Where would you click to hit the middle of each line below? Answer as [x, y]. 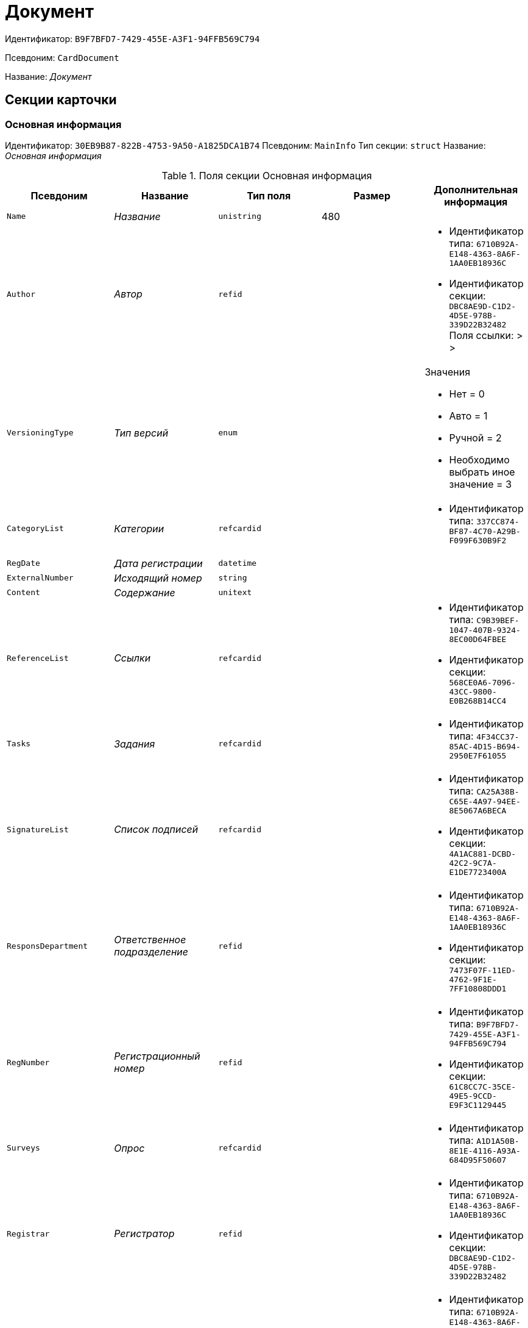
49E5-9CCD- [473, 1096]
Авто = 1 [468, 416]
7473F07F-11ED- [483, 970]
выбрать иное [482, 472]
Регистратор [144, 1234]
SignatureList [38, 829]
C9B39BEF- [498, 620]
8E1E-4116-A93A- [485, 1151]
